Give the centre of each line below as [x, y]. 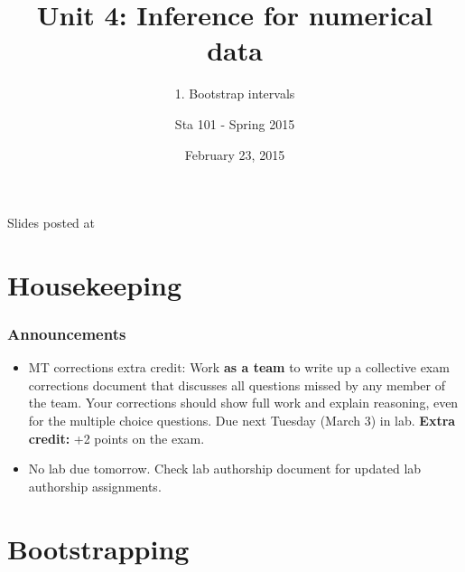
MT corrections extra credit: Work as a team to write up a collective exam [239, 367]
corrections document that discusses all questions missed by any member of [237, 384]
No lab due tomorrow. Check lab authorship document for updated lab [225, 469]
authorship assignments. [95, 486]
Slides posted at [51, 223]
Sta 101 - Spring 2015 [235, 123]
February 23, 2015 [235, 154]
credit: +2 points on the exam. [116, 438]
